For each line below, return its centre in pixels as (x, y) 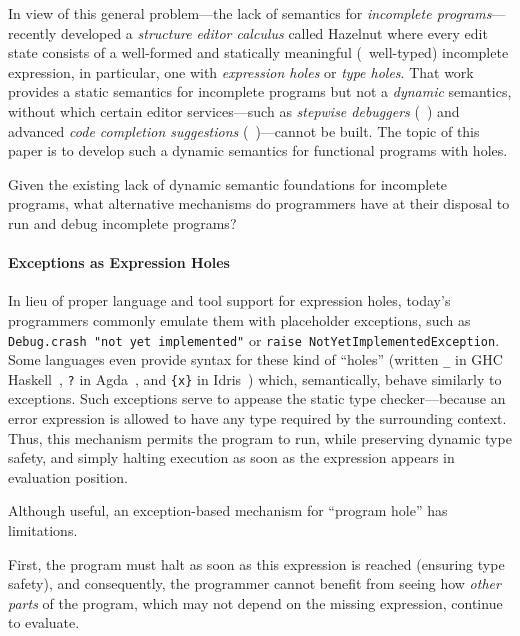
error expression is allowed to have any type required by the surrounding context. (257, 418)
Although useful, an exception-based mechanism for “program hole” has (228, 510)
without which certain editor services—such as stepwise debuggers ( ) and (234, 110)
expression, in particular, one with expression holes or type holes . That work (241, 71)
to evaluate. (44, 622)
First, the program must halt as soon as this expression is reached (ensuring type (256, 563)
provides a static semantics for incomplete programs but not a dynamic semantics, (260, 91)
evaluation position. (68, 476)
